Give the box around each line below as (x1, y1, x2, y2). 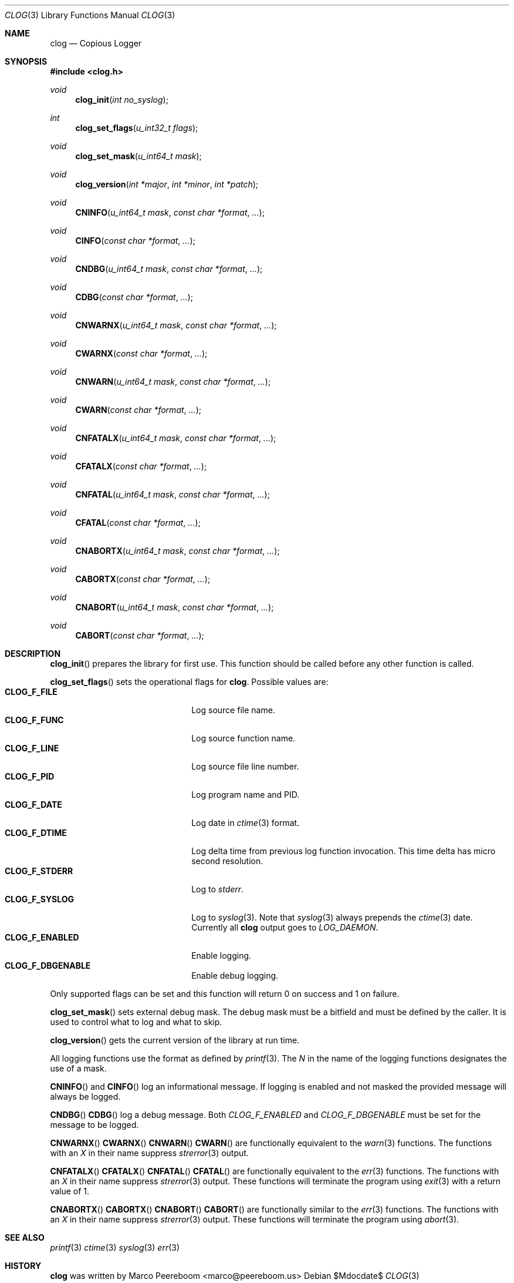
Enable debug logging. (191, 970, 279, 980)
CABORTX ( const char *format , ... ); (75, 574, 211, 584)
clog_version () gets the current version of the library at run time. (50, 1035, 300, 1045)
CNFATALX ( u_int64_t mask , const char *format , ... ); (75, 433, 276, 443)
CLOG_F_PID (5, 771, 55, 781)
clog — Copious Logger (50, 38, 142, 48)
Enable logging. (191, 951, 252, 960)
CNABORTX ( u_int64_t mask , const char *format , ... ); (75, 546, 280, 556)
